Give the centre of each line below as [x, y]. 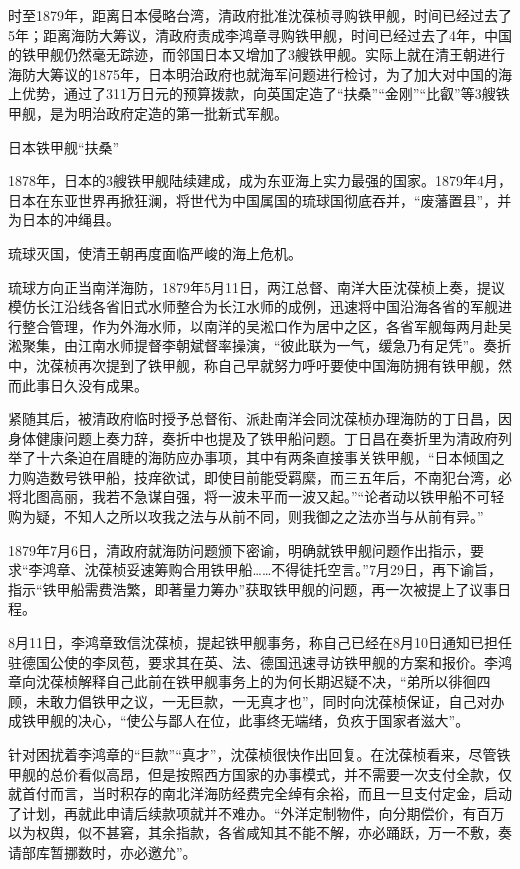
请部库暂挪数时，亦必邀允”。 [102, 851]
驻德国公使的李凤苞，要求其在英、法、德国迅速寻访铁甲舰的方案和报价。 [246, 661]
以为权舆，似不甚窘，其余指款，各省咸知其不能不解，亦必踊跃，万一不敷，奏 [260, 832]
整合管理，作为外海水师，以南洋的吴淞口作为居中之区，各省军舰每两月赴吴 [266, 325]
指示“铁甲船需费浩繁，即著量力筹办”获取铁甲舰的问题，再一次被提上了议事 [253, 588]
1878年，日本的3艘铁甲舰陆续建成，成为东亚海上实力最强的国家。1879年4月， [260, 180]
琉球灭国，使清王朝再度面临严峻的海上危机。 [155, 252]
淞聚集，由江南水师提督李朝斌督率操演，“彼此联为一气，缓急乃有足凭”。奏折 [260, 345]
